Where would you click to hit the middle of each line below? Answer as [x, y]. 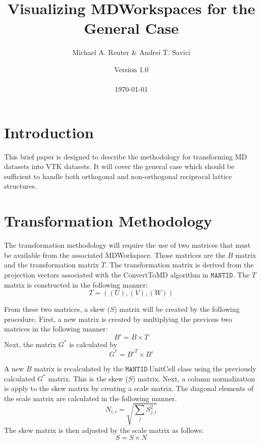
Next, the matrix [30, 344]
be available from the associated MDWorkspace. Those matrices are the [115, 255]
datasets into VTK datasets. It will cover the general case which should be [119, 166]
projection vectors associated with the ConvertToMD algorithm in [106, 274]
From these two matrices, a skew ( [57, 309]
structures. [20, 186]
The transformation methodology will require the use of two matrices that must [127, 245]
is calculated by [93, 344]
